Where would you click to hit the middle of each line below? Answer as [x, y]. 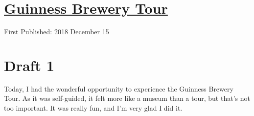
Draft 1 [29, 65]
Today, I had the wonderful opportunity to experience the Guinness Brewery [119, 88]
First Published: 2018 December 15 [57, 32]
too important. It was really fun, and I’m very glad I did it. [93, 108]
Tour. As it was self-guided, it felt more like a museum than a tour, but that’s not [127, 98]
